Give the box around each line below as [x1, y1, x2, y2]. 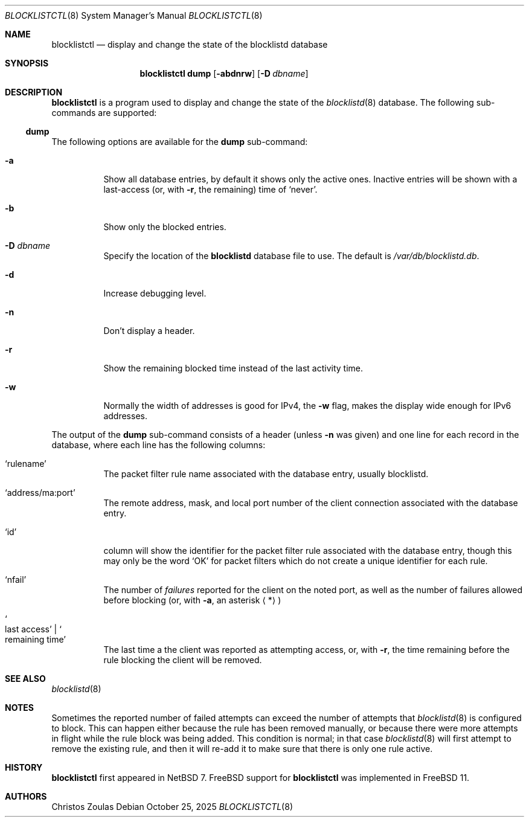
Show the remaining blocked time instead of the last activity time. [103, 363, 364, 373]
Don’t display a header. [103, 326, 195, 336]
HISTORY [5, 762, 43, 772]
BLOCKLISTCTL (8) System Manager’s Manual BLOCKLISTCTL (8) [5, 10, 263, 21]
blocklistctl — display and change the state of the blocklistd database [51, 39, 328, 50]
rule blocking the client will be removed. [103, 655, 262, 665]
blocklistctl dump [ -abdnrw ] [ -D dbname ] [139, 68, 309, 79]
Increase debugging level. [103, 288, 207, 298]
